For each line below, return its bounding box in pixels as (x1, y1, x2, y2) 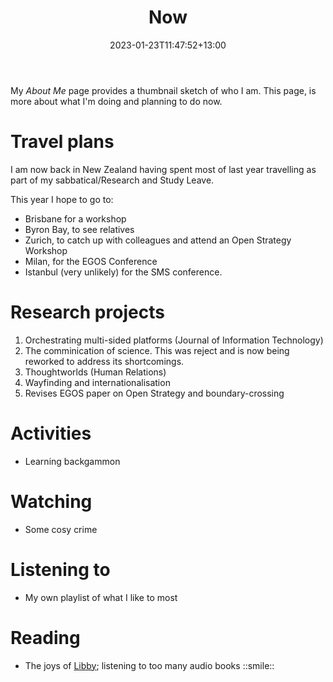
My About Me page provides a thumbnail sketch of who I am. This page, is (10, 84, 317, 96)
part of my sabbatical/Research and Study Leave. (10, 174, 215, 186)
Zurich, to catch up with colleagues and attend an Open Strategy (24, 234, 292, 246)
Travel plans (10, 131, 115, 153)
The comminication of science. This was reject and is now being (24, 344, 290, 356)
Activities (10, 422, 92, 445)
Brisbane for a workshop (24, 212, 127, 225)
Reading (10, 626, 81, 649)
